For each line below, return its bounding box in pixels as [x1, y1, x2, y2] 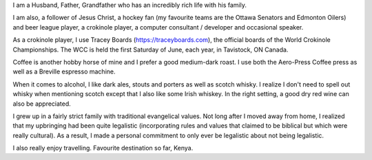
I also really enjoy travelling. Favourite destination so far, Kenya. [12, 144, 194, 152]
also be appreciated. [12, 100, 72, 108]
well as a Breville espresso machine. [12, 67, 116, 76]
